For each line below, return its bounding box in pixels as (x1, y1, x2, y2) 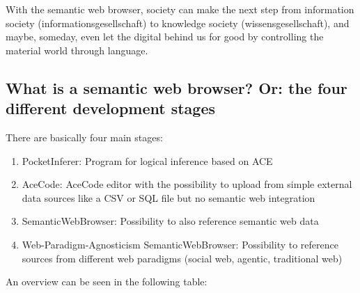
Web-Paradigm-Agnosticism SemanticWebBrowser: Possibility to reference (22, 237, 338, 251)
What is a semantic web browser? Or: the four (6, 77, 347, 98)
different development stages (6, 97, 215, 119)
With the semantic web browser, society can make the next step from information (6, 2, 354, 16)
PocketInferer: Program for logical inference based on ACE (22, 153, 273, 168)
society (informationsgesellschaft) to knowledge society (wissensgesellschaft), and (6, 15, 350, 30)
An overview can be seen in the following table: (6, 274, 208, 289)
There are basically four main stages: (6, 129, 163, 144)
